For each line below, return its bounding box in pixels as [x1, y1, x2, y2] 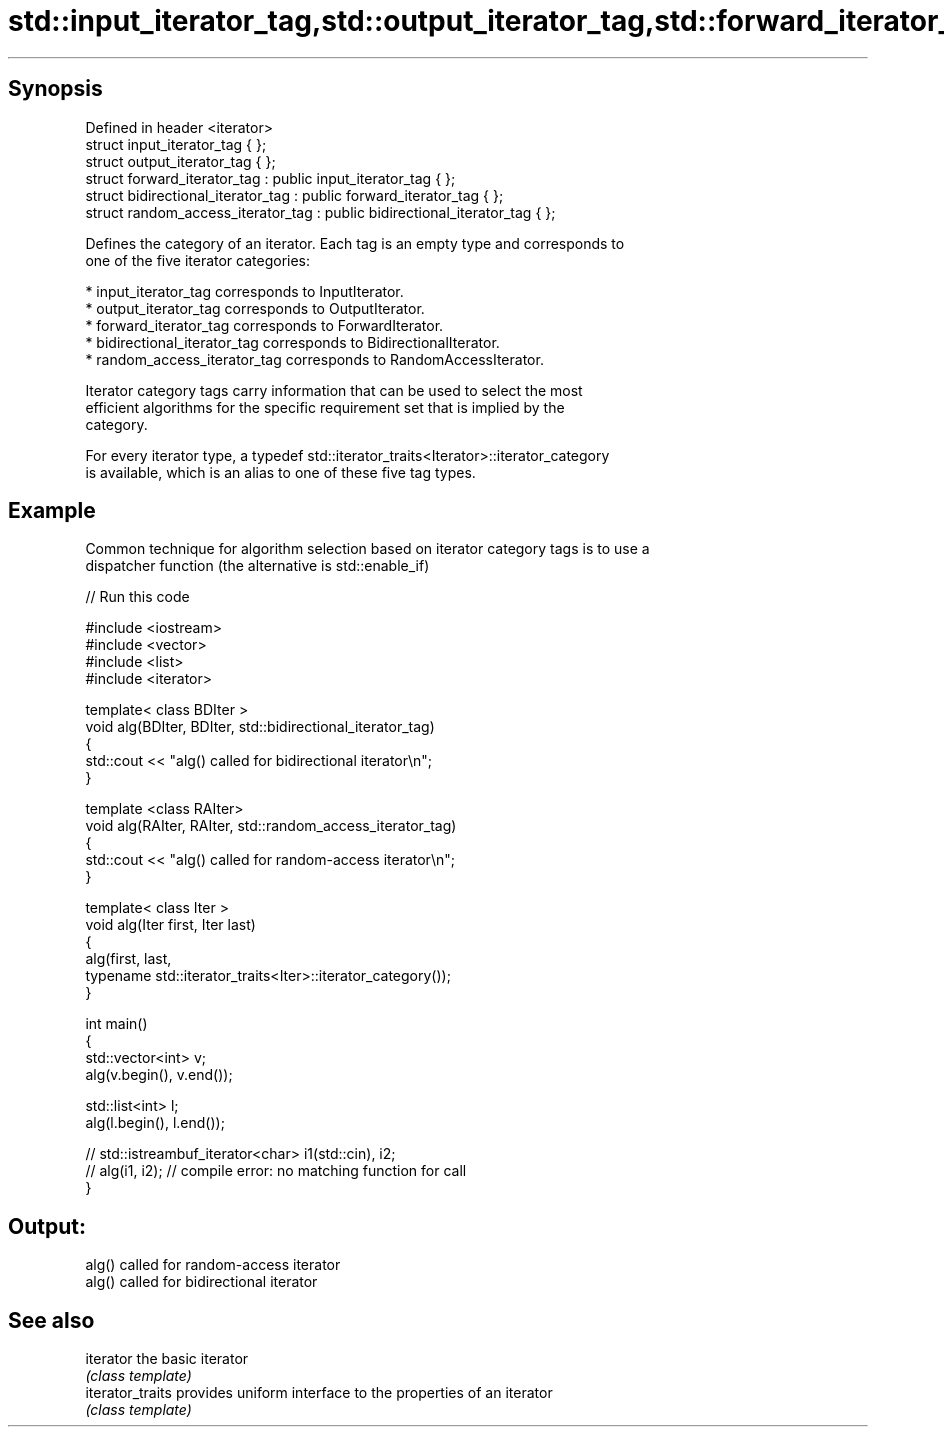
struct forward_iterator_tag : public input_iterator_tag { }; [85, 169, 456, 187]
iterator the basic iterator [85, 1350, 249, 1368]
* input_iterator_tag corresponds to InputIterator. [85, 282, 404, 300]
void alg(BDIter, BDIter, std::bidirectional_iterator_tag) [85, 718, 435, 736]
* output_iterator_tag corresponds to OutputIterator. [85, 299, 425, 317]
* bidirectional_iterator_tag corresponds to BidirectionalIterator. [85, 333, 500, 351]
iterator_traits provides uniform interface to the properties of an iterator [85, 1384, 553, 1402]
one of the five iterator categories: [85, 251, 311, 269]
